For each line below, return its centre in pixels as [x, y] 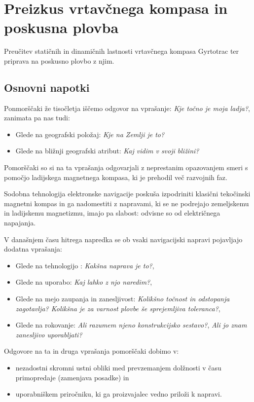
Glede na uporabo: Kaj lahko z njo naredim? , [84, 282]
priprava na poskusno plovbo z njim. [59, 60]
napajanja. [20, 223]
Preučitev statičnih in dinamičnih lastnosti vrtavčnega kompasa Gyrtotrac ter [122, 51]
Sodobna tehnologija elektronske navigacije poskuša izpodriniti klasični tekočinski [127, 194]
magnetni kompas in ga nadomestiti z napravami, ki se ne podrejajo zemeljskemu [127, 203]
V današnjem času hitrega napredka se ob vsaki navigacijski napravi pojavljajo [123, 239]
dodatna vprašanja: [33, 249]
